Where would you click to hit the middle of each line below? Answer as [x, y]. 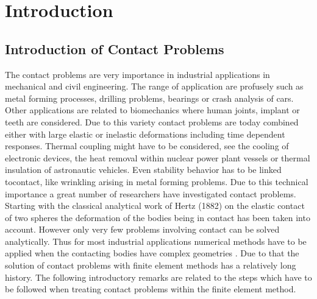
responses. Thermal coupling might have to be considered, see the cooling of [147, 146]
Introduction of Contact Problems [115, 48]
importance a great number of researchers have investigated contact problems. [151, 193]
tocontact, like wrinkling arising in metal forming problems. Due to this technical [157, 181]
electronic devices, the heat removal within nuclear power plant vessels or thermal [158, 157]
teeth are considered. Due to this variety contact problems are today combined [152, 121]
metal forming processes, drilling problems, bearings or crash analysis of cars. [149, 98]
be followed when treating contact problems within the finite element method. [151, 289]
